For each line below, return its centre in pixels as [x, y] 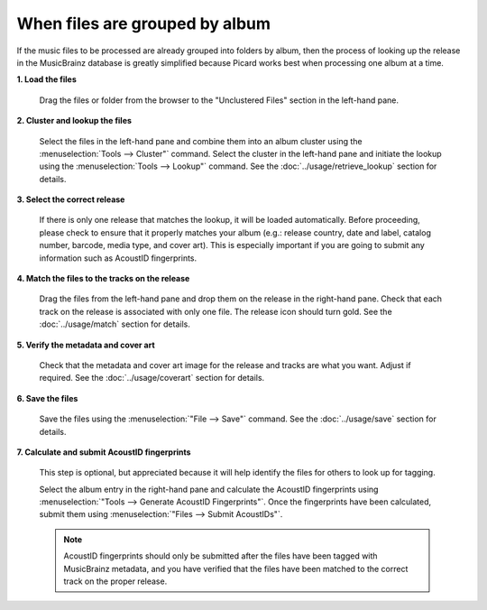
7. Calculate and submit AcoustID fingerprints [104, 452]
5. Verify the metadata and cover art [86, 345]
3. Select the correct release [71, 199]
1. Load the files [46, 79]
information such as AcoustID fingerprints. [118, 258]
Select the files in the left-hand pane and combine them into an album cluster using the [201, 141]
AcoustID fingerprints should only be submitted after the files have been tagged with [221, 556]
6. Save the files [47, 398]
